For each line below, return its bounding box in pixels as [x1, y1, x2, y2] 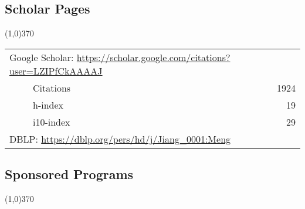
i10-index [33, 114, 70, 129]
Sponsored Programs [5, 165, 134, 183]
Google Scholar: [9, 50, 74, 64]
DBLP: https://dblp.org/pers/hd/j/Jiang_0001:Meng [9, 132, 231, 146]
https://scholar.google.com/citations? [76, 50, 231, 64]
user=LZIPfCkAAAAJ [9, 63, 103, 77]
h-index [33, 97, 64, 112]
